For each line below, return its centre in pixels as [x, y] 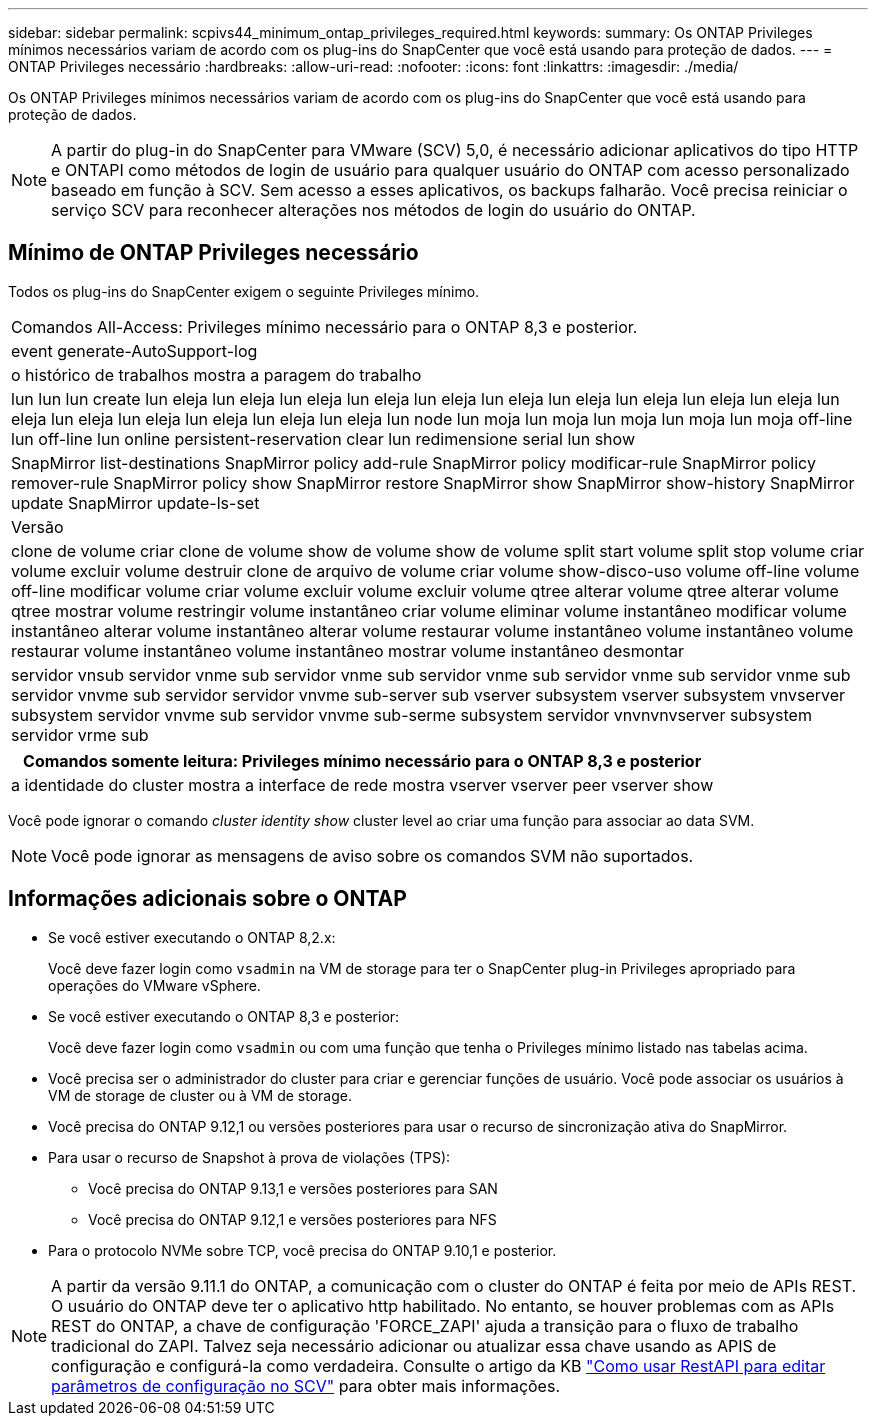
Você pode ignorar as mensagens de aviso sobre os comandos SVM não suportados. [372, 855]
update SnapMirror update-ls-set [135, 502]
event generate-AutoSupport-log [134, 350]
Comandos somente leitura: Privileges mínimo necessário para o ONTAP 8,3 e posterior [362, 760]
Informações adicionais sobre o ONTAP [207, 899]
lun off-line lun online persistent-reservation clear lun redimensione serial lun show [323, 438]
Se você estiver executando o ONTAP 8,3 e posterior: [224, 1016]
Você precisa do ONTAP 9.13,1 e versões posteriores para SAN [293, 1188]
